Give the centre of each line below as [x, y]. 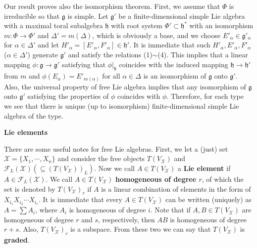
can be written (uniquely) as [208, 199]
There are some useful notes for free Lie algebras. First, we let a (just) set [116, 148]
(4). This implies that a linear [203, 54]
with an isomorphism [221, 25]
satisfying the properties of [68, 96]
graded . [17, 240]
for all [111, 76]
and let [48, 45]
